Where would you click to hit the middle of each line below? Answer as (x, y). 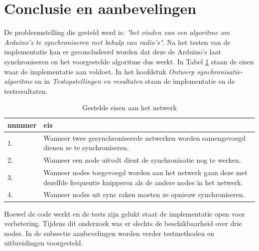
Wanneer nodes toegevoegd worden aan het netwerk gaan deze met (145, 172)
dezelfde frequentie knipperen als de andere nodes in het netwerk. (143, 182)
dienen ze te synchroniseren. (86, 147)
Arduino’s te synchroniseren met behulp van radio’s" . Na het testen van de (117, 42)
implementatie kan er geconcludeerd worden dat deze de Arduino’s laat (113, 52)
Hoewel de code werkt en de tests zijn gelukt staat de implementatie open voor (125, 213)
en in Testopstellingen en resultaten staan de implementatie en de (135, 81)
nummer (22, 125)
